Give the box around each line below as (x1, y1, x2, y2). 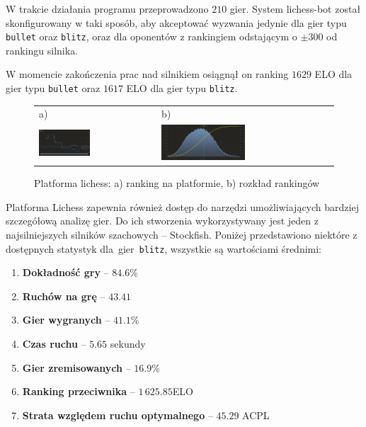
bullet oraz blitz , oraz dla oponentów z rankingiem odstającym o (6, 29, 297, 44)
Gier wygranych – (22, 312, 110, 327)
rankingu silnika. (6, 42, 79, 57)
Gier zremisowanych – (22, 360, 131, 375)
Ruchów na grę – (22, 288, 105, 303)
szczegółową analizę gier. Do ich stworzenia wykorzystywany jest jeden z (6, 213, 319, 228)
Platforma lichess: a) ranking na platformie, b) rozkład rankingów (34, 176, 320, 190)
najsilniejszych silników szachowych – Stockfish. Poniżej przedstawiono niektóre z (6, 227, 358, 242)
